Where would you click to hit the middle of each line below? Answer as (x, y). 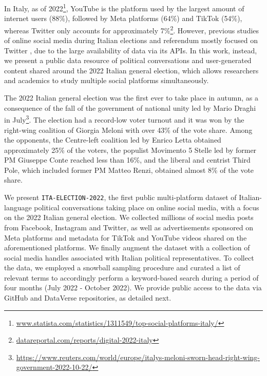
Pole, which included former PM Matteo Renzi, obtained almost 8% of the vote (129, 170)
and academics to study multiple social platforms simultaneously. (107, 80)
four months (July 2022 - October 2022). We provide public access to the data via (133, 288)
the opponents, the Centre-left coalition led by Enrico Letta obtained (113, 140)
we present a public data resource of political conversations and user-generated (128, 60)
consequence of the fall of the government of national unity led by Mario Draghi (130, 107)
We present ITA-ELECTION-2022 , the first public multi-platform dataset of (120, 197)
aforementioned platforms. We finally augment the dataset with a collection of (127, 248)
